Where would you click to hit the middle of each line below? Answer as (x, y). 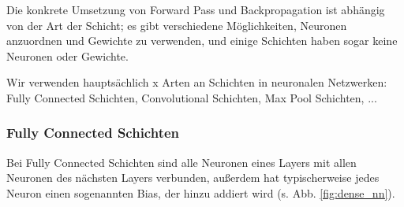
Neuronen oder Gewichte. (67, 55)
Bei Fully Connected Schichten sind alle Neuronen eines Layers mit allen (181, 162)
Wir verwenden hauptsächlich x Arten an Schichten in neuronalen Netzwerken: (197, 82)
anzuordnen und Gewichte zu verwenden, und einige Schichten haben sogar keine (202, 41)
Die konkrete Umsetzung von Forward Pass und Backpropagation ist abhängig (196, 9)
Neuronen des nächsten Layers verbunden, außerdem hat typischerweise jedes (193, 177)
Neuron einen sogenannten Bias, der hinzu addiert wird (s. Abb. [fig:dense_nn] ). (201, 192)
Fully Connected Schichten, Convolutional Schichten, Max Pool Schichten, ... (192, 97)
